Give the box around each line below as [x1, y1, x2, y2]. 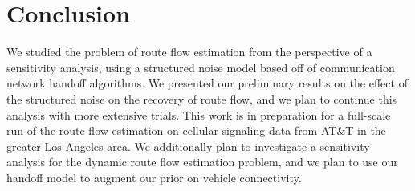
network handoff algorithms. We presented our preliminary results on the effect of [6, 75, 408, 91]
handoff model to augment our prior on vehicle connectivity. [6, 169, 302, 185]
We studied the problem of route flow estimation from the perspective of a [6, 43, 372, 60]
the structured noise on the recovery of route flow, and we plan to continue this [6, 90, 397, 107]
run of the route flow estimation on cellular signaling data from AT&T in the [6, 122, 386, 139]
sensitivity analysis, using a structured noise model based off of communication [6, 59, 395, 75]
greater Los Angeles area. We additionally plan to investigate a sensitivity [6, 137, 370, 154]
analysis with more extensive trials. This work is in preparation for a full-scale [6, 106, 391, 123]
